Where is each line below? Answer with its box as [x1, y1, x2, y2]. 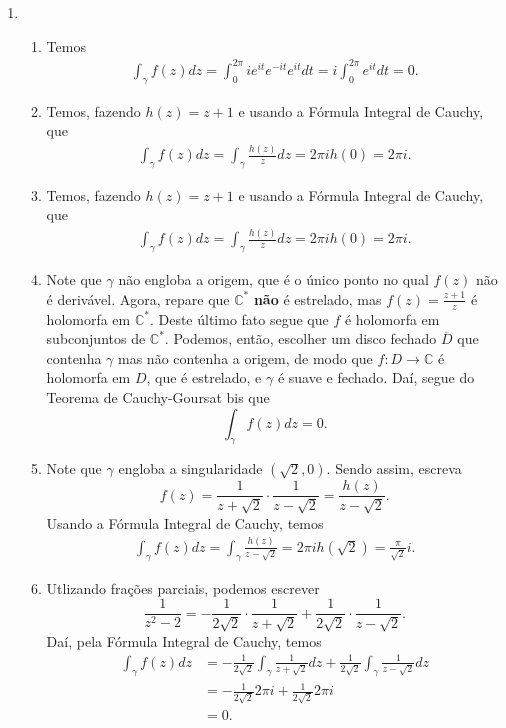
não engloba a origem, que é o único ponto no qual [118, 269, 429, 290]
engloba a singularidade [118, 458, 263, 479]
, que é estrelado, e [146, 367, 262, 388]
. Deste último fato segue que [149, 308, 329, 329]
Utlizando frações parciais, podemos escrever [46, 577, 320, 598]
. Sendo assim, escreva [326, 458, 462, 479]
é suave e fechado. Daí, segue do [277, 367, 475, 388]
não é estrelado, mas [253, 288, 382, 309]
